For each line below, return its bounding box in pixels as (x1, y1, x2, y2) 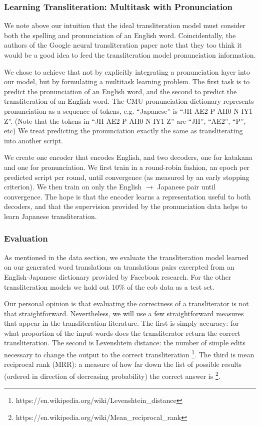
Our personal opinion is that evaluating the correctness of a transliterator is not (4, 298, 249, 309)
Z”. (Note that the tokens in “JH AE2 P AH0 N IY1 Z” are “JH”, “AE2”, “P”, (4, 115, 246, 126)
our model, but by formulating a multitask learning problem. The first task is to (4, 76, 250, 87)
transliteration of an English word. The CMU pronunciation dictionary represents (4, 96, 254, 106)
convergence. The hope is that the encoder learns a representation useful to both (4, 191, 251, 201)
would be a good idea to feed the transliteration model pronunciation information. (4, 50, 256, 60)
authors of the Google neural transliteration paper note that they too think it (4, 40, 242, 50)
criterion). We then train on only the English (4, 181, 142, 192)
